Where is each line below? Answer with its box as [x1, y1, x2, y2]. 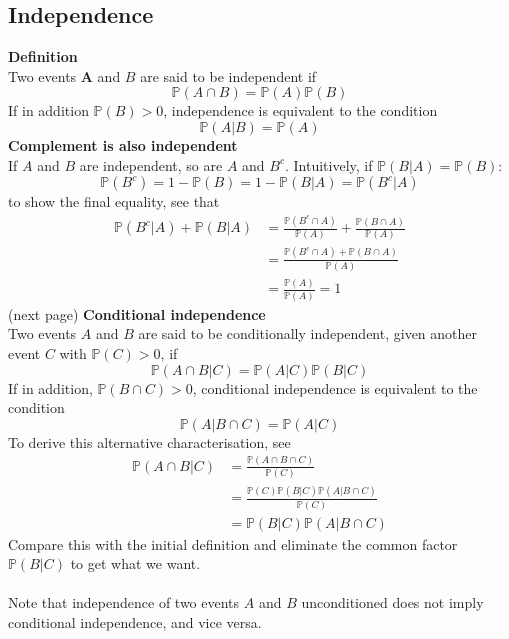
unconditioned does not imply [301, 592, 484, 613]
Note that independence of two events [8, 592, 240, 613]
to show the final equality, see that [8, 191, 220, 212]
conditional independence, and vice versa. [8, 612, 262, 633]
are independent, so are [79, 154, 223, 175]
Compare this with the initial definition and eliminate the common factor [8, 533, 458, 554]
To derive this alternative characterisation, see [8, 431, 291, 452]
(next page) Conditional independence [8, 303, 266, 324]
